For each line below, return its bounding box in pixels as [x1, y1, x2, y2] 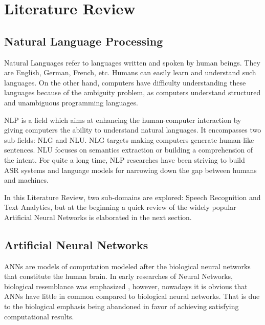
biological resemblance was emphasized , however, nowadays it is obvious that [4, 280, 248, 291]
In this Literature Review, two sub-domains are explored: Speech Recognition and [4, 191, 261, 202]
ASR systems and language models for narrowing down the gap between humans [4, 164, 257, 175]
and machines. [4, 175, 49, 185]
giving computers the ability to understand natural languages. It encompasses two [4, 124, 261, 135]
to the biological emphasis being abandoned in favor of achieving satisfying [4, 301, 239, 312]
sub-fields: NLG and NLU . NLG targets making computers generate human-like [4, 134, 254, 145]
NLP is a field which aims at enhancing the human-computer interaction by [4, 114, 241, 125]
